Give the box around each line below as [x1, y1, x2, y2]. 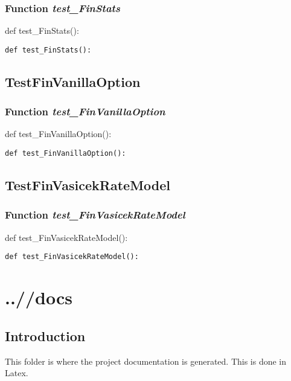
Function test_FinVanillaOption [5, 104, 165, 119]
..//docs [5, 285, 72, 310]
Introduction [5, 326, 86, 345]
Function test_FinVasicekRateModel [5, 207, 185, 222]
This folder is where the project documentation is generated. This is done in [5, 354, 287, 367]
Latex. [5, 367, 28, 379]
